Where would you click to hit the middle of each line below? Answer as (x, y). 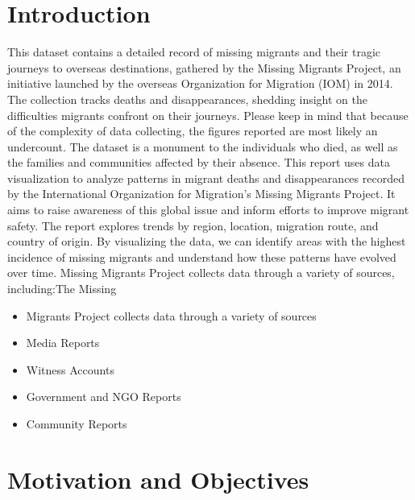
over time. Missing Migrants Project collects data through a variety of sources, (201, 273)
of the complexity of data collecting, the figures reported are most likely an (193, 131)
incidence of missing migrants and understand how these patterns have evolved (202, 256)
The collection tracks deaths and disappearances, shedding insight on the (187, 99)
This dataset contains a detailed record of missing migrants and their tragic (194, 52)
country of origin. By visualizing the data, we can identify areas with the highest (207, 241)
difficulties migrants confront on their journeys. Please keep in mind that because (208, 115)
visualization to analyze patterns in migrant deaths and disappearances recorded (206, 178)
